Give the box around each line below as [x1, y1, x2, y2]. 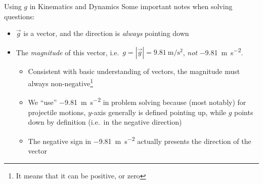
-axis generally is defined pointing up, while [91, 106, 227, 117]
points [234, 106, 253, 117]
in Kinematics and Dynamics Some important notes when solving [29, 1, 233, 11]
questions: [4, 11, 35, 21]
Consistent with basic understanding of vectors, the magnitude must [28, 66, 240, 77]
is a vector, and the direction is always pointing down [23, 28, 189, 39]
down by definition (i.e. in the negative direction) [28, 117, 182, 127]
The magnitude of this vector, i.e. [16, 47, 119, 57]
